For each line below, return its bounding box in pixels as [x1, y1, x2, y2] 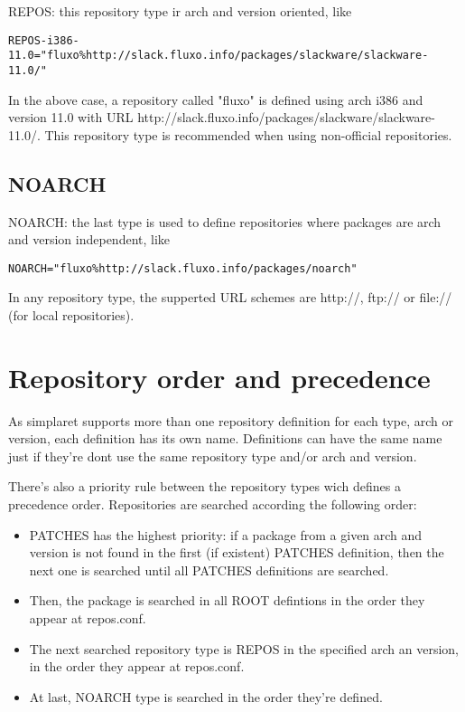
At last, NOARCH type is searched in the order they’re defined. [29, 687, 383, 706]
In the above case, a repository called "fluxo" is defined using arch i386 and [8, 90, 423, 109]
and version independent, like [8, 230, 171, 249]
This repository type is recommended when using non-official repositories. [44, 125, 452, 144]
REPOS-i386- [8, 33, 79, 47]
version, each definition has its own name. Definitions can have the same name [8, 429, 442, 448]
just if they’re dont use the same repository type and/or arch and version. [8, 446, 417, 465]
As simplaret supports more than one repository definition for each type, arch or [8, 411, 454, 430]
